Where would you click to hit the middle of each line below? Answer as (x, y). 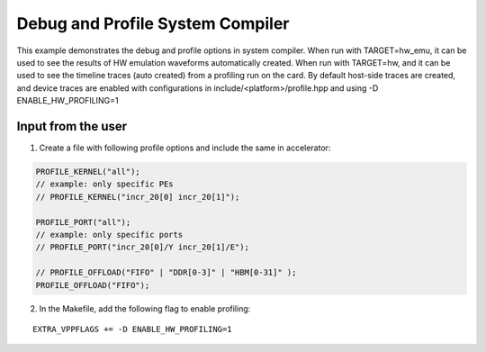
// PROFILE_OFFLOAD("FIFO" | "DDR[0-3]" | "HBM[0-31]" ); (166, 273)
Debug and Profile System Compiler (153, 23)
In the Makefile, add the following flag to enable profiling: (145, 308)
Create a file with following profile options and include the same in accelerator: (185, 148)
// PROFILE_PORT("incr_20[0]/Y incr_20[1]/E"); (142, 247)
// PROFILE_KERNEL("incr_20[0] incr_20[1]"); (138, 197)
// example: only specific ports (109, 235)
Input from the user (72, 126)
